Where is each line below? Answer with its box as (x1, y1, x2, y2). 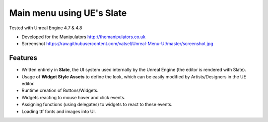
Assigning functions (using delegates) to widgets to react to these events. (21, 102, 173, 108)
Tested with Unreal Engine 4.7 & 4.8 (9, 25, 82, 31)
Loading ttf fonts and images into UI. (21, 108, 96, 114)
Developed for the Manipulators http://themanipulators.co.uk (21, 34, 146, 40)
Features (9, 54, 37, 62)
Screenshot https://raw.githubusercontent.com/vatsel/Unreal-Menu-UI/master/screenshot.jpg (21, 41, 213, 47)
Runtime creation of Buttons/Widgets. (21, 87, 99, 94)
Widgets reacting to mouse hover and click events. (21, 94, 126, 100)
